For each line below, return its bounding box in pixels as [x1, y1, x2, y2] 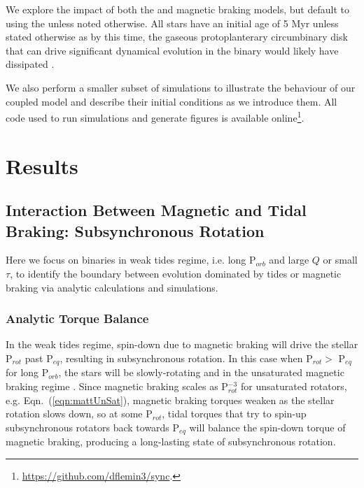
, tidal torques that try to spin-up [162, 406, 307, 421]
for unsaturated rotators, [241, 379, 347, 394]
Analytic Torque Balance [6, 310, 149, 327]
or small [323, 252, 358, 267]
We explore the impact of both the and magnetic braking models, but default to [6, 2, 349, 16]
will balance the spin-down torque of [189, 419, 346, 434]
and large [269, 252, 309, 267]
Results [6, 151, 78, 180]
